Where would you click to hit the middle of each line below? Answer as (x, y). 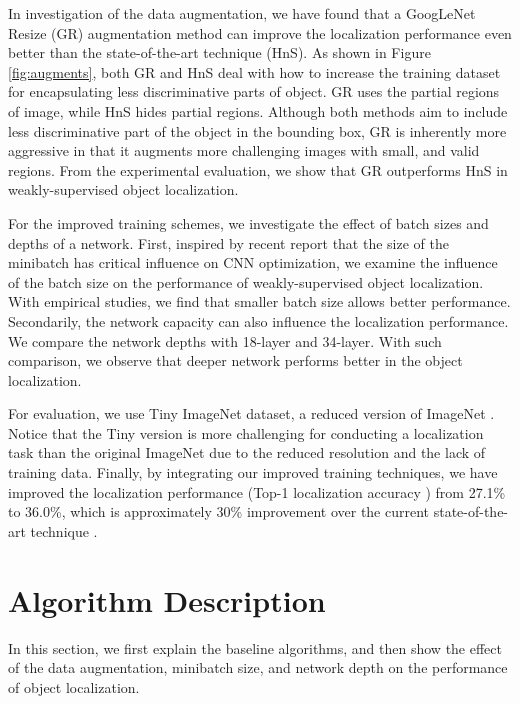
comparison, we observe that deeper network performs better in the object (235, 360)
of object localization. (74, 686)
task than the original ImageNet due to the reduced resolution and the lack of (247, 452)
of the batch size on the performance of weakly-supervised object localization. (246, 281)
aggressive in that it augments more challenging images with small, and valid (244, 150)
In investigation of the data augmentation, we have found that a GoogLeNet (242, 13)
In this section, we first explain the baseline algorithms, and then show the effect (255, 647)
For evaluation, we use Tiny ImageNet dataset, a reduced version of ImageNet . (251, 413)
